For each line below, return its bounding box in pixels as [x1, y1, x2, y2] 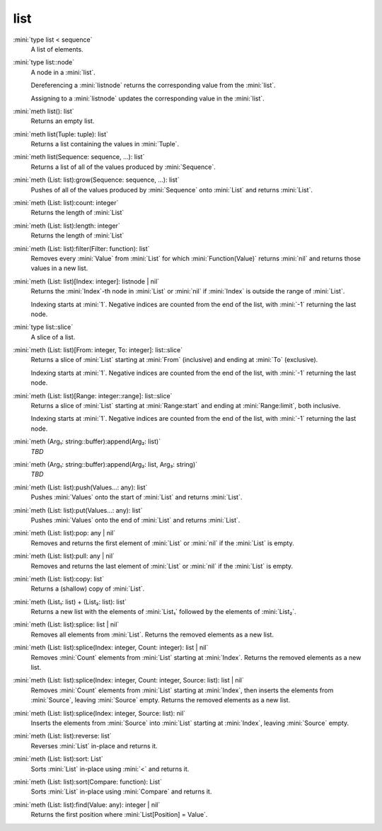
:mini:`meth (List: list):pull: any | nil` [13, 552, 115, 560]
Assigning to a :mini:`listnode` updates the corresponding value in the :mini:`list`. [30, 94, 265, 103]
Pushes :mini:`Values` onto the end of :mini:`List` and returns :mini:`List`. [30, 516, 241, 524]
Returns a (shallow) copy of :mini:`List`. [30, 584, 145, 593]
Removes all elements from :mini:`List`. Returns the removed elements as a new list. [30, 630, 274, 639]
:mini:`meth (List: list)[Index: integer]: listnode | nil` [13, 277, 160, 286]
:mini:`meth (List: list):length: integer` [13, 221, 120, 230]
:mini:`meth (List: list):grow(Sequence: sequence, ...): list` [13, 175, 180, 184]
